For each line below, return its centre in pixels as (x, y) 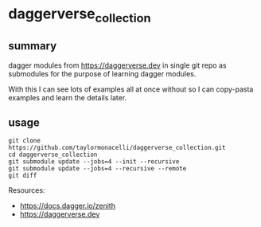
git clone (25, 141)
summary (33, 46)
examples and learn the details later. (68, 97)
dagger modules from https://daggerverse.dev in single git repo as (117, 65)
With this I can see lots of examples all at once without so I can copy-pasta (131, 89)
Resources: (27, 190)
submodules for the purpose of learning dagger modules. (102, 73)
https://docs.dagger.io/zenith (67, 206)
